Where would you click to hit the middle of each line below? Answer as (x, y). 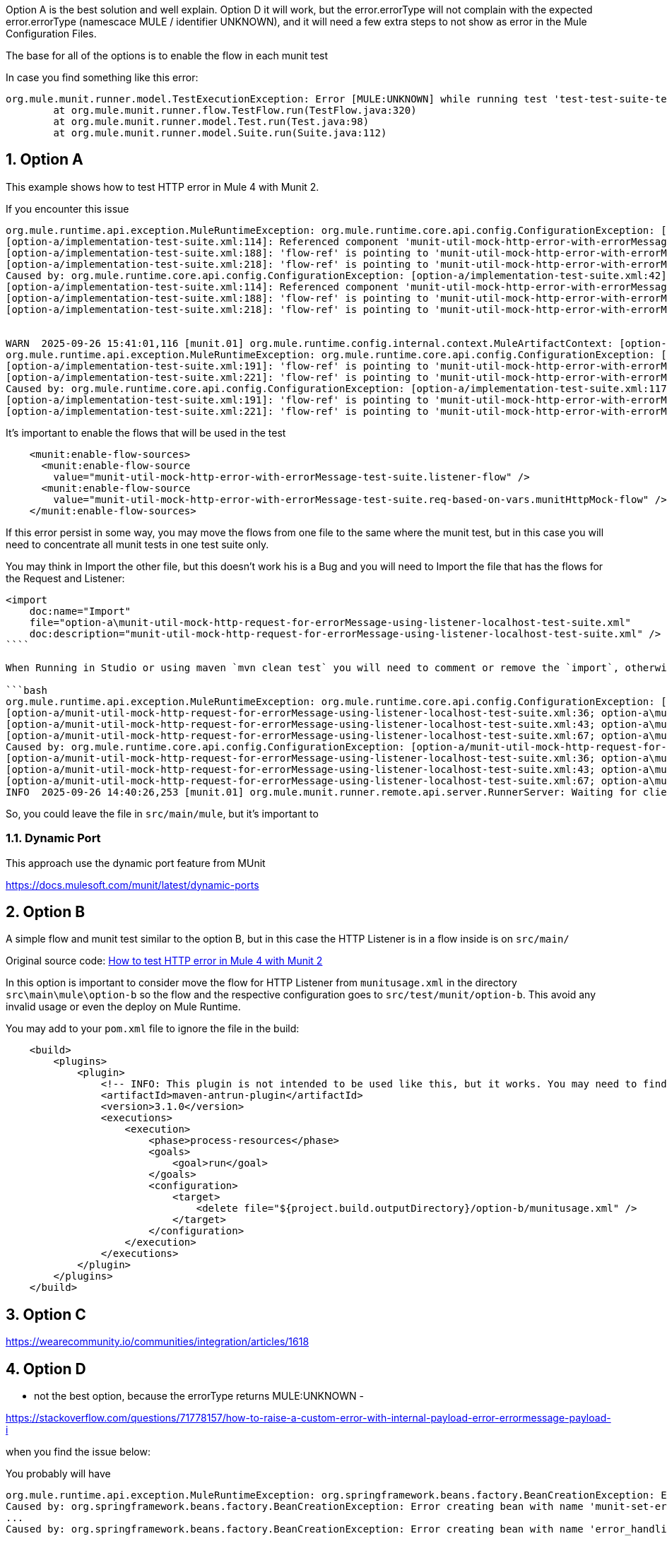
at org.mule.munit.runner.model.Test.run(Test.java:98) (211, 122)
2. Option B (46, 912)
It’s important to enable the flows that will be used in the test (146, 432)
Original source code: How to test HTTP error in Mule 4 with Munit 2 (164, 961)
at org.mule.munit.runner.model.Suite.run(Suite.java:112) (220, 133)
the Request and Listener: (65, 578)
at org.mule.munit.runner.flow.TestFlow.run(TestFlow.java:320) (235, 110)
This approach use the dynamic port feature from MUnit (136, 863)
